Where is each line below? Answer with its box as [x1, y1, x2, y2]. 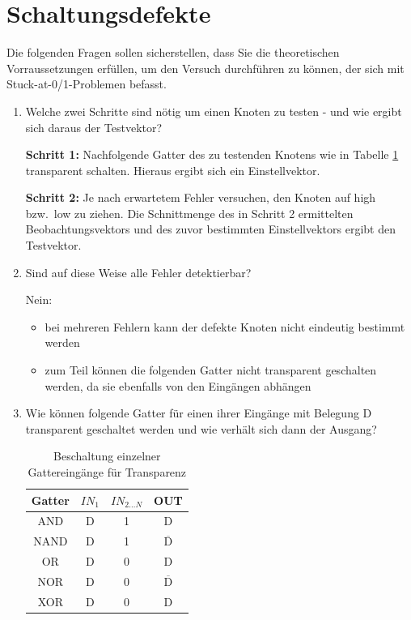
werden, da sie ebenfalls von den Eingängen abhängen [44, 377, 311, 394]
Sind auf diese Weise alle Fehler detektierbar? [25, 263, 252, 280]
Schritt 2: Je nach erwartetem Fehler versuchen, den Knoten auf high [25, 189, 376, 206]
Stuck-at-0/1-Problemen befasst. [6, 75, 167, 92]
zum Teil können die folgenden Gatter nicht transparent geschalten [44, 361, 377, 378]
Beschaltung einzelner [53, 447, 161, 464]
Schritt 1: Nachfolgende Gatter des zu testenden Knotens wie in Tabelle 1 [25, 146, 399, 163]
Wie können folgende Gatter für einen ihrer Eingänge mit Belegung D [25, 404, 372, 421]
